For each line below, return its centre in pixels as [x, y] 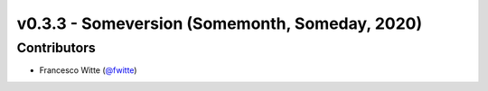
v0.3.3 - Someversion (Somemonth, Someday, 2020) [220, 23]
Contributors [56, 48]
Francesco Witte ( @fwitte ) [88, 70]
